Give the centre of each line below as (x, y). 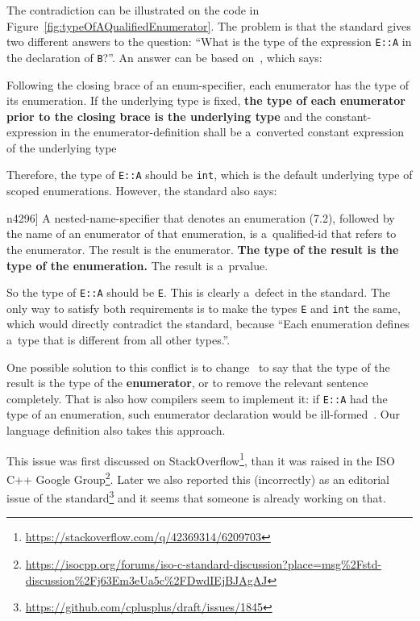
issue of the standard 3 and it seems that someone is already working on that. (196, 496)
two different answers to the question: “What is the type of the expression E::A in (209, 42)
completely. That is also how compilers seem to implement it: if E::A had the (197, 398)
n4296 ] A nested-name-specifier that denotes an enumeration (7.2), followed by (201, 217)
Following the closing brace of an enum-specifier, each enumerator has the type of (208, 84)
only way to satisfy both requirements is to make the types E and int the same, (204, 308)
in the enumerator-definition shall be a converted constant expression (232, 132)
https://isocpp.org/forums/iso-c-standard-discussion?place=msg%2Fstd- (204, 563)
